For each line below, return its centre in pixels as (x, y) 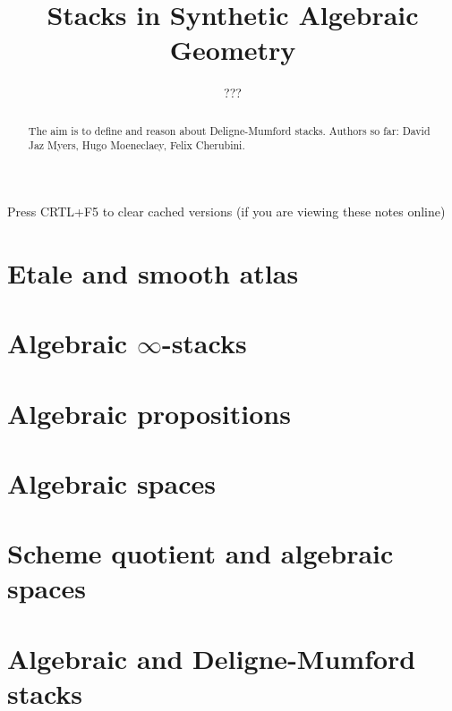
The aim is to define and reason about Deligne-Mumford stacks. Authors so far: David (229, 130)
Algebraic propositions (149, 413)
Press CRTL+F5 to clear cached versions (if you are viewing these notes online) (226, 212)
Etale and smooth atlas (153, 272)
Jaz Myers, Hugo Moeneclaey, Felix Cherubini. (136, 145)
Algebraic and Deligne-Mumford (212, 658)
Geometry (233, 50)
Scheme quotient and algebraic (200, 553)
